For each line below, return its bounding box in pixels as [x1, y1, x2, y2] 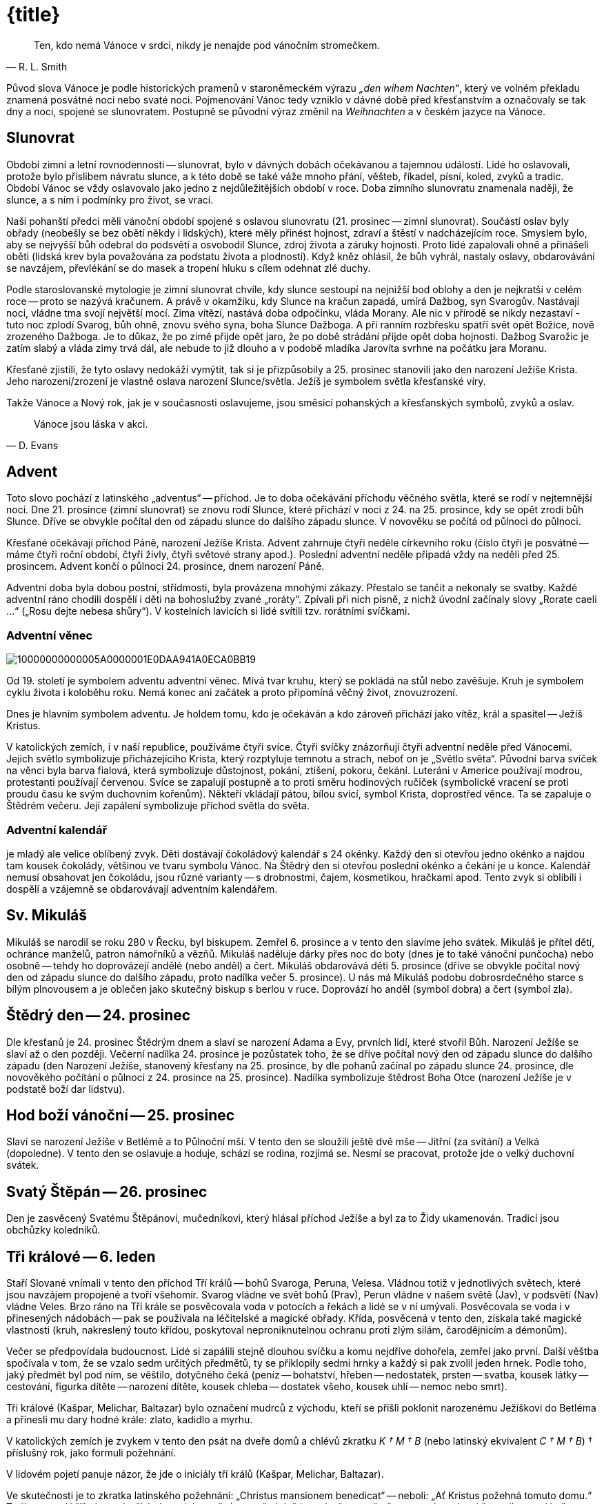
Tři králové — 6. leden [6, 1247, 156, 1265]
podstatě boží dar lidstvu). [6, 1082, 125, 1095]
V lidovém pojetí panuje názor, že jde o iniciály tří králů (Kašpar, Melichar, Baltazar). [6, 1468, 384, 1481]
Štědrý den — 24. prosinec [6, 1007, 191, 1025]
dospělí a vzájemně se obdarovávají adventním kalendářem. [6, 882, 278, 895]
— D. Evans [6, 439, 59, 451]
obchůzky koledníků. [6, 1224, 101, 1236]
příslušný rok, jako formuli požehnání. [6, 1447, 177, 1459]
